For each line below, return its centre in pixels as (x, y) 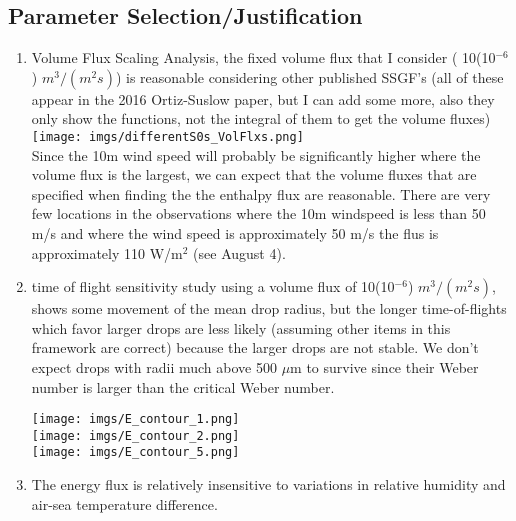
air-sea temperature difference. (124, 503)
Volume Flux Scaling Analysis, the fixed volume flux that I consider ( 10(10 (263, 57)
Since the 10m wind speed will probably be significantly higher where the (256, 154)
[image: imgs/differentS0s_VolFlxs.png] (167, 136)
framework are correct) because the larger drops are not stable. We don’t (255, 347)
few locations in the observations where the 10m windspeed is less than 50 (258, 213)
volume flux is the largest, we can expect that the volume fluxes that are (254, 174)
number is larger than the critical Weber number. (183, 386)
